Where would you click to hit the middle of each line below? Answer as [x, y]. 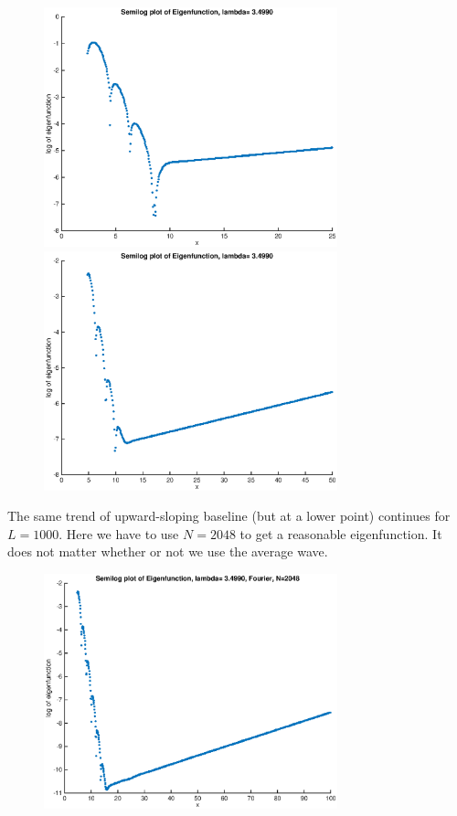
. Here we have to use [119, 533]
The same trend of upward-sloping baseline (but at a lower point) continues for [229, 516]
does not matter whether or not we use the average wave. [168, 551]
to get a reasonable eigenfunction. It [341, 533]
